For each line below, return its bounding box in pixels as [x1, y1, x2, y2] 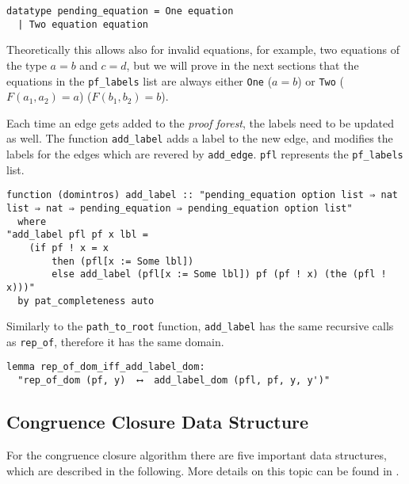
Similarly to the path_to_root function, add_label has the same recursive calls [6, 318, 394, 334]
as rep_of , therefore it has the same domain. [6, 333, 224, 349]
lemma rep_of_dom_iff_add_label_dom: [6, 361, 205, 373]
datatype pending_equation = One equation [6, 6, 234, 17]
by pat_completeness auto [17, 295, 155, 307]
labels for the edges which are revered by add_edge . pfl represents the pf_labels [6, 146, 403, 162]
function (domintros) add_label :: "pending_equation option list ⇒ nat [6, 189, 398, 201]
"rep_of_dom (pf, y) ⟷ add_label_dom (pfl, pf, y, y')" [17, 375, 331, 387]
